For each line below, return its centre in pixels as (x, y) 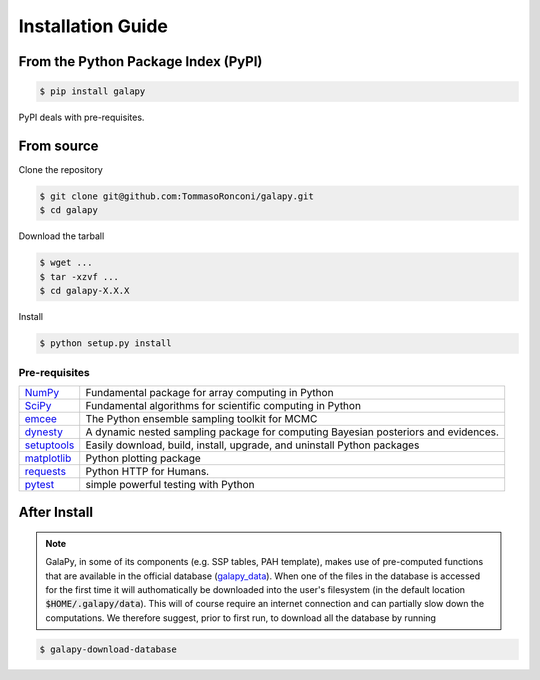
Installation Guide (93, 26)
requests (45, 471)
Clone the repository (61, 170)
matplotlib (48, 458)
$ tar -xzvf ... (79, 276)
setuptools (49, 445)
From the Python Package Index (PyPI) (140, 61)
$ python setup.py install (105, 343)
